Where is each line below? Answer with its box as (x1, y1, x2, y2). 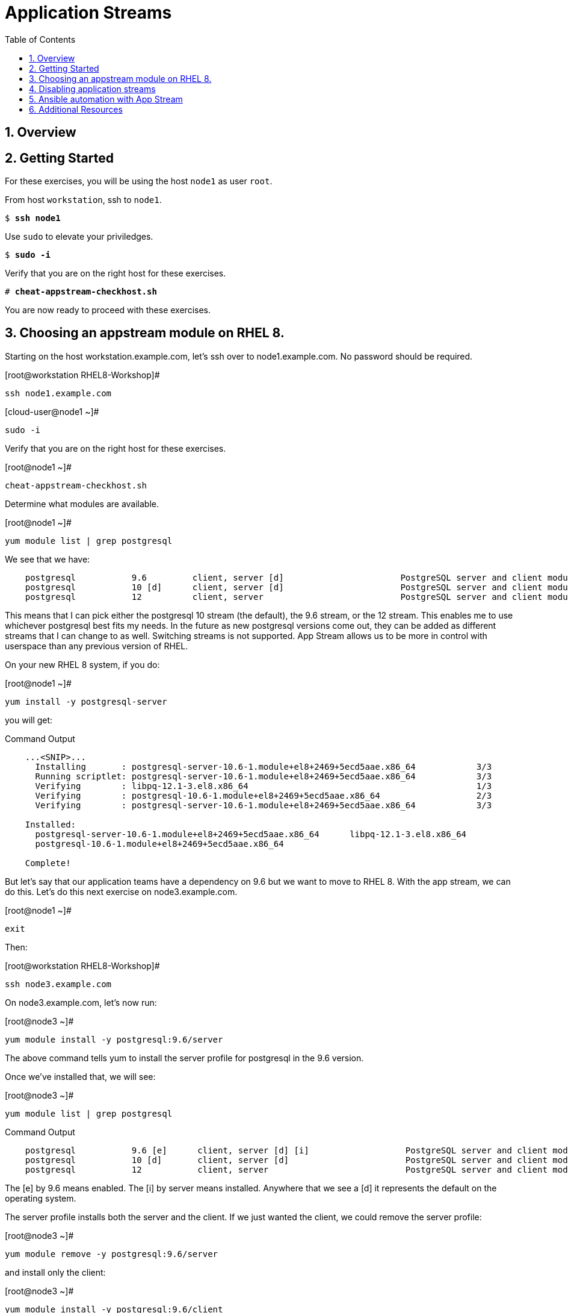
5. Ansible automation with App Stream (29, 93, 183, 104)
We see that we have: (5, 554, 90, 564)
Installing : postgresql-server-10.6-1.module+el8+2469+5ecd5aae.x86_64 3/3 (35, 761, 492, 772)
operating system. (5, 1193, 76, 1203)
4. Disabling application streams (29, 83, 156, 94)
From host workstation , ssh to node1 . (5, 195, 162, 205)
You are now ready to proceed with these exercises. (5, 305, 211, 316)
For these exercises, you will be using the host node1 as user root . (5, 176, 273, 187)
